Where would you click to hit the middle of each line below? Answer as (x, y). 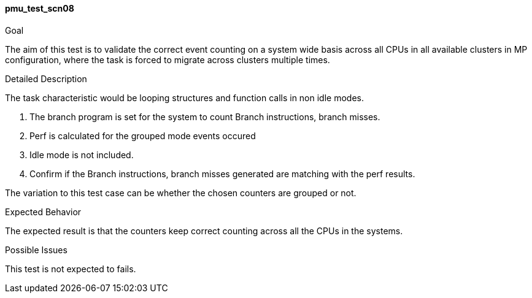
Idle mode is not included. (82, 155)
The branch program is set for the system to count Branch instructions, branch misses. (205, 117)
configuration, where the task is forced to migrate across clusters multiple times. (168, 59)
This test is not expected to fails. (71, 269)
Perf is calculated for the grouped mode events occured (143, 136)
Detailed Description (46, 78)
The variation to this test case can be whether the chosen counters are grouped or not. (181, 193)
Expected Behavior (43, 212)
